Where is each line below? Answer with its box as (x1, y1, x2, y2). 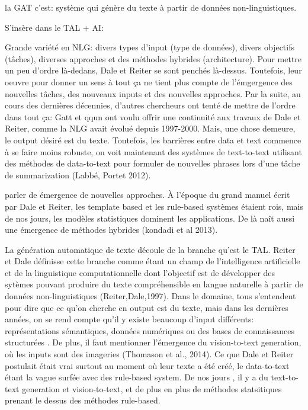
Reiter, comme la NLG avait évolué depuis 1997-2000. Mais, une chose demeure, (5, 122, 296, 134)
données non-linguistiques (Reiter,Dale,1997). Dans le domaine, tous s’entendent (5, 290, 296, 302)
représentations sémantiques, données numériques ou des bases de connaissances (5, 324, 295, 337)
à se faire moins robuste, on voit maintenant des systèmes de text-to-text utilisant (5, 145, 302, 158)
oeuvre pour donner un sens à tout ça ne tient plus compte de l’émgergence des (5, 75, 293, 88)
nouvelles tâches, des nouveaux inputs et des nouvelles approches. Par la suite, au (5, 87, 301, 100)
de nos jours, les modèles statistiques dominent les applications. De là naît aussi (5, 212, 295, 224)
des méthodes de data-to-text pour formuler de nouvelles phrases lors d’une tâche (5, 157, 300, 169)
